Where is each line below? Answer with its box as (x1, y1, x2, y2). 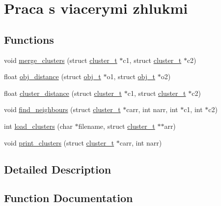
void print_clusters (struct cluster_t (4, 137, 114, 147)
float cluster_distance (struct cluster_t (4, 88, 122, 98)
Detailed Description (4, 161, 111, 177)
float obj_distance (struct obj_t (4, 71, 101, 82)
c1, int (184, 104, 203, 115)
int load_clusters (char (4, 120, 73, 131)
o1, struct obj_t (107, 71, 156, 82)
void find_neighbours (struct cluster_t (4, 104, 121, 115)
